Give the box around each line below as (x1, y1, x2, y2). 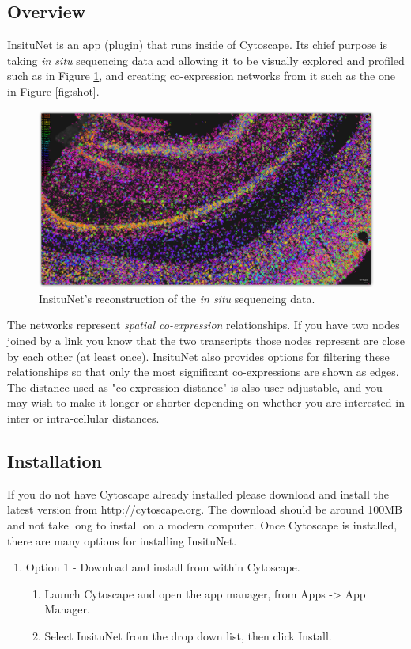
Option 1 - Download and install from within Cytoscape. (25, 559, 300, 575)
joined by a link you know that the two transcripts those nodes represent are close (7, 332, 405, 348)
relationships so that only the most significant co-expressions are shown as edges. (7, 363, 399, 380)
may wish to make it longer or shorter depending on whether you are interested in (7, 394, 405, 411)
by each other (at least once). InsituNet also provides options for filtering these (7, 347, 390, 364)
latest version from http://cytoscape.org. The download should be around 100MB (7, 501, 403, 518)
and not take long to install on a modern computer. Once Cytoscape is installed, (7, 516, 398, 533)
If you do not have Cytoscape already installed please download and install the (7, 485, 389, 502)
